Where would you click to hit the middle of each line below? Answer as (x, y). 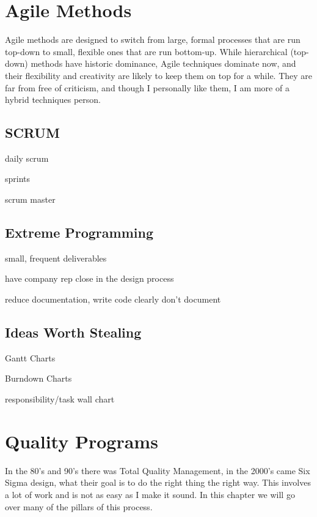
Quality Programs (82, 441)
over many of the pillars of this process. (79, 506)
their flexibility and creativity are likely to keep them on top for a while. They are (159, 75)
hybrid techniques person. (53, 100)
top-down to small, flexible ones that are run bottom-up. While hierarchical (146, 51)
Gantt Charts (30, 357)
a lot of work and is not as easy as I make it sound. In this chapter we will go (150, 494)
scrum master (30, 199)
